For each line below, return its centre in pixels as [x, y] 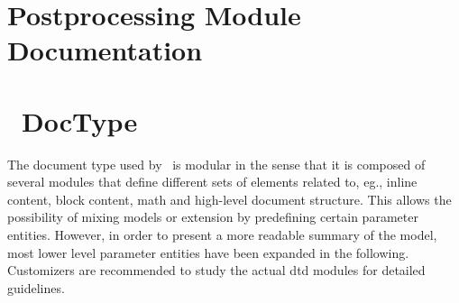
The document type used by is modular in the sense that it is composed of [216, 164]
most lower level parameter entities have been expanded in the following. [208, 252]
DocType [80, 120]
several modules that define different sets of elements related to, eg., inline [212, 182]
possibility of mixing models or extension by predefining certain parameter [213, 217]
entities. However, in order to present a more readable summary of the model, [222, 235]
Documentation [105, 50]
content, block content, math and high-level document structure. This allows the [229, 199]
